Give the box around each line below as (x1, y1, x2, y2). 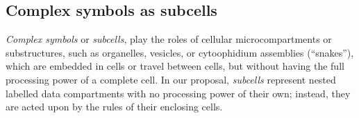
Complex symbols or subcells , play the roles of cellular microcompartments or (6, 32, 332, 46)
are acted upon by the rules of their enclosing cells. (6, 99, 223, 114)
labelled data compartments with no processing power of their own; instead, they (6, 86, 351, 100)
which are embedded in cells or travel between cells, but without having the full (6, 59, 344, 73)
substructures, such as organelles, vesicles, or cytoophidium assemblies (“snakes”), (6, 45, 354, 59)
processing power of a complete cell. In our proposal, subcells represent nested (6, 72, 336, 86)
